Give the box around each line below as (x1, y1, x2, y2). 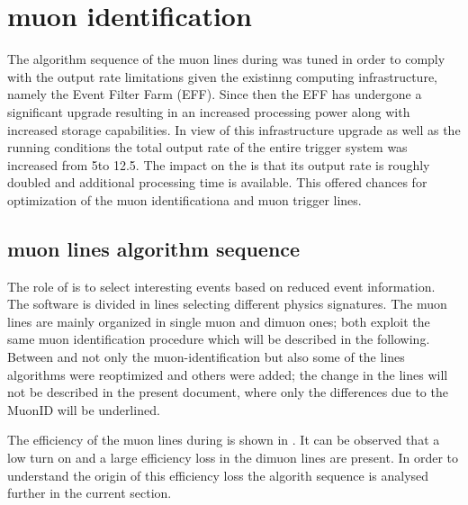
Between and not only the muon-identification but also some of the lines (7, 347, 405, 366)
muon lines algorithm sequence (7, 234, 301, 262)
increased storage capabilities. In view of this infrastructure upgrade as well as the (7, 120, 461, 139)
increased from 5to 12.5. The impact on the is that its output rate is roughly (7, 155, 430, 174)
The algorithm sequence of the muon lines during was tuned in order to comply (7, 50, 445, 68)
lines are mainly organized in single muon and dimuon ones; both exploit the (7, 311, 430, 330)
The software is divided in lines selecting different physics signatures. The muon (7, 294, 447, 313)
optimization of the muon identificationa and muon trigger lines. (7, 190, 362, 209)
